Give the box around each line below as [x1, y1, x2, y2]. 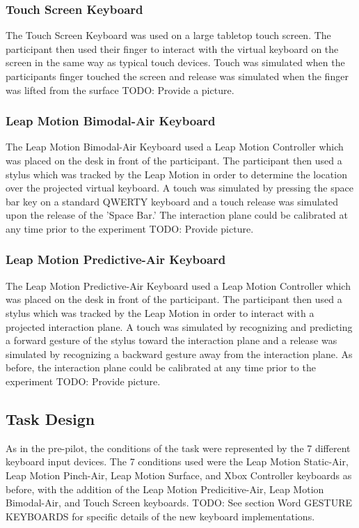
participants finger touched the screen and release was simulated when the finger [6, 69, 349, 83]
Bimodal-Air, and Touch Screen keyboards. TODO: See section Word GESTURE [6, 495, 353, 510]
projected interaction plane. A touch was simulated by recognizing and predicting [6, 319, 353, 334]
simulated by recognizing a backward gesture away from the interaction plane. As [6, 346, 353, 361]
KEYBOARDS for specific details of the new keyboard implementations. [6, 508, 315, 523]
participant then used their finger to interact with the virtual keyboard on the [6, 41, 339, 56]
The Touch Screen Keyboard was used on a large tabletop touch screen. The [6, 28, 331, 42]
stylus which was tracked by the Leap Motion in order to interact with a [6, 305, 314, 320]
